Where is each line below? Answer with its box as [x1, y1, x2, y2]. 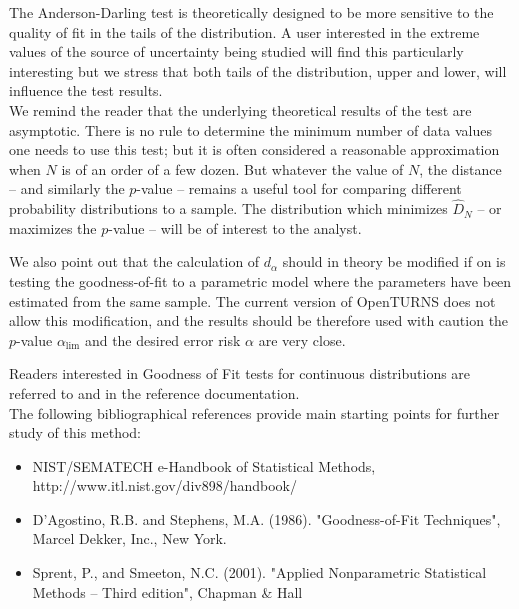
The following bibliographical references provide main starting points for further [9, 402, 500, 423]
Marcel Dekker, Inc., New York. [32, 528, 227, 549]
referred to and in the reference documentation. [9, 382, 300, 403]
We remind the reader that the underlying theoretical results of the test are [9, 99, 472, 120]
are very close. [258, 329, 346, 350]
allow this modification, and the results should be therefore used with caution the [9, 310, 509, 331]
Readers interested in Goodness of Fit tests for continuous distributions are [9, 363, 471, 384]
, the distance [419, 158, 502, 179]
